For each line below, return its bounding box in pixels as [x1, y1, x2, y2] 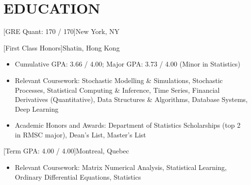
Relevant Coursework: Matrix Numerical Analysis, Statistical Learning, [15, 162, 227, 172]
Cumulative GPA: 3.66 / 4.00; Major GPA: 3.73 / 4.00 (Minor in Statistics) [15, 59, 240, 69]
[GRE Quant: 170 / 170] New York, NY [3, 26, 119, 36]
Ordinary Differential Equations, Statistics [15, 171, 141, 182]
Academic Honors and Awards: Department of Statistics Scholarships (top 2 [15, 120, 241, 130]
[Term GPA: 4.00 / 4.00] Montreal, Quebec [3, 146, 129, 156]
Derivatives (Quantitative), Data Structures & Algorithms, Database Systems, [15, 94, 248, 104]
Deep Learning [15, 103, 59, 114]
